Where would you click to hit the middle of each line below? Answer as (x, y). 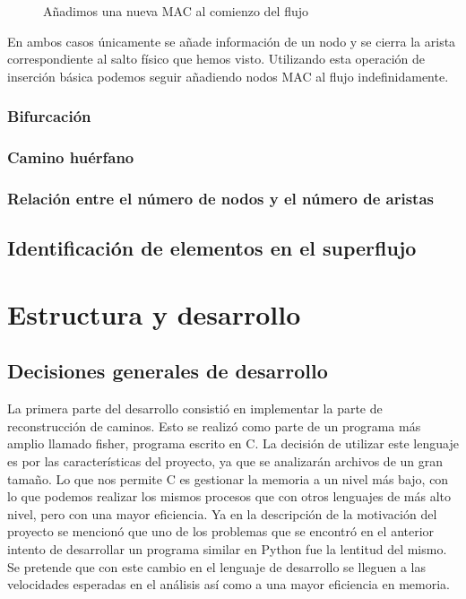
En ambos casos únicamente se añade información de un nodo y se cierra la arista (232, 41)
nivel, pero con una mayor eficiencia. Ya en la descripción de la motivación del (222, 513)
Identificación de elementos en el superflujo (212, 248)
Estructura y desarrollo (154, 313)
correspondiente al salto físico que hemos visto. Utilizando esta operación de (216, 59)
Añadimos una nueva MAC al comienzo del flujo (176, 11)
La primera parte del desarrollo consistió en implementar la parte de (195, 408)
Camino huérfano (71, 157)
